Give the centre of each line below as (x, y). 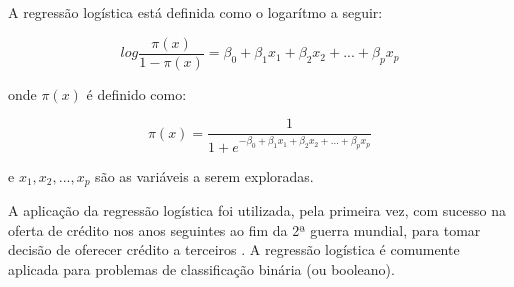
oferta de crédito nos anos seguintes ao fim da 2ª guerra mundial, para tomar (244, 229)
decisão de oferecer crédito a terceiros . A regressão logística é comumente (234, 249)
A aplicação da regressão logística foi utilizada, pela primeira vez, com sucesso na (257, 210)
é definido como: (136, 93)
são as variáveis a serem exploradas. (204, 175)
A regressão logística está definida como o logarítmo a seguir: (195, 12)
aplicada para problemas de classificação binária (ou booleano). (201, 268)
